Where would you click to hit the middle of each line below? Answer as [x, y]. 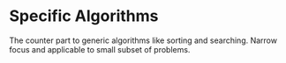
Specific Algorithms [84, 16]
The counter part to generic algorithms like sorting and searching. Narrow [143, 40]
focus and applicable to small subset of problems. [100, 49]
